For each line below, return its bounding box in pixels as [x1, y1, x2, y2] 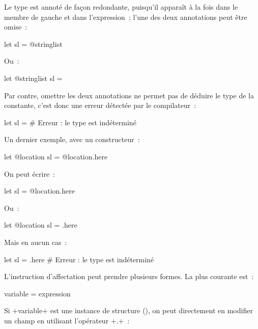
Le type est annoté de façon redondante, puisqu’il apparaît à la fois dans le [4, 2, 238, 12]
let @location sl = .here [4, 220, 77, 230]
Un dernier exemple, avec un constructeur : [4, 134, 140, 145]
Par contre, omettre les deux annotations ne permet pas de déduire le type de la [4, 90, 254, 100]
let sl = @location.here [4, 185, 75, 196]
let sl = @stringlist [4, 38, 63, 49]
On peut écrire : [4, 168, 55, 179]
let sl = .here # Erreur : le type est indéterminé [4, 254, 154, 264]
